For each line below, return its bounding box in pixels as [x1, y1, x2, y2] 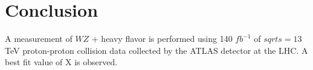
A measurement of [5, 32, 73, 45]
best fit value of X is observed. [5, 56, 118, 68]
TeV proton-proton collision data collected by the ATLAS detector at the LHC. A [5, 44, 308, 56]
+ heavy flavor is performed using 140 [91, 32, 233, 45]
